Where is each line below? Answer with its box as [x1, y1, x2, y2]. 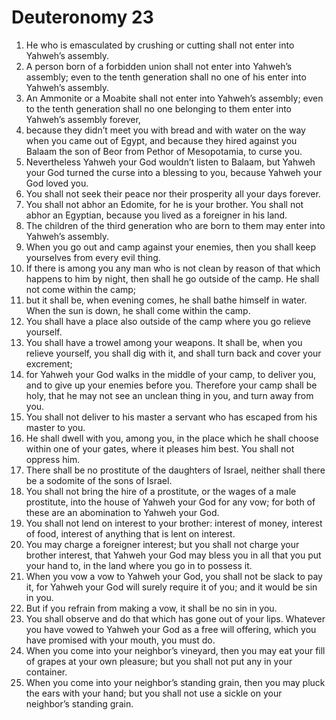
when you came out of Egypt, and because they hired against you [25, 134, 298, 146]
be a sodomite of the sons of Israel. [25, 474, 173, 486]
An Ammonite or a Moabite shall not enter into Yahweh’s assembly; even [25, 92, 324, 104]
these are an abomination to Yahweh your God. [25, 506, 220, 518]
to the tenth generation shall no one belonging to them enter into [25, 102, 293, 115]
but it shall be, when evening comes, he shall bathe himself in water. [25, 294, 308, 306]
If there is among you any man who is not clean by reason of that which [25, 262, 321, 274]
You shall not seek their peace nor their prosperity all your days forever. [25, 187, 321, 200]
